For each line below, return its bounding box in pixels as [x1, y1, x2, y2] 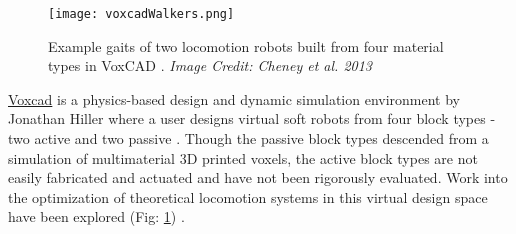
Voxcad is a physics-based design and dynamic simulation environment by [8, 88, 461, 109]
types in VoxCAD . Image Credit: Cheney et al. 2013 [48, 55, 372, 76]
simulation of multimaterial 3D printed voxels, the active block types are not [8, 147, 478, 168]
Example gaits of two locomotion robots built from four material [48, 35, 444, 56]
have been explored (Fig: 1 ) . [8, 206, 185, 227]
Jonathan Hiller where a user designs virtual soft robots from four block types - [8, 108, 496, 129]
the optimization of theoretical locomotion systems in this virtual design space [8, 186, 488, 207]
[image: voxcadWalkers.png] [48, 7, 235, 21]
